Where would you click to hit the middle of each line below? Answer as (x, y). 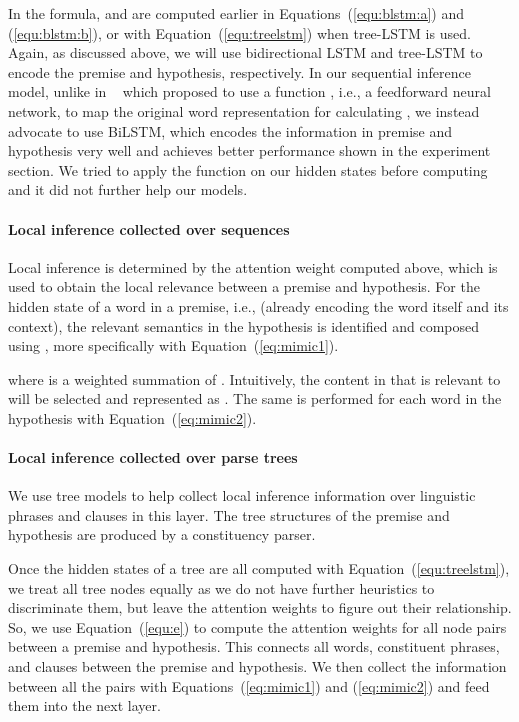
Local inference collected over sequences (149, 228)
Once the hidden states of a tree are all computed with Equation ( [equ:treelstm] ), (259, 568)
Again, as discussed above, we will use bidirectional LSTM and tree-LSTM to (245, 52)
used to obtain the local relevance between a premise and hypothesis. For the (244, 286)
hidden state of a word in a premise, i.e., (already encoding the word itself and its (258, 305)
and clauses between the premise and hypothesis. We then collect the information (257, 666)
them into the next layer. (84, 705)
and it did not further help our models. (128, 189)
